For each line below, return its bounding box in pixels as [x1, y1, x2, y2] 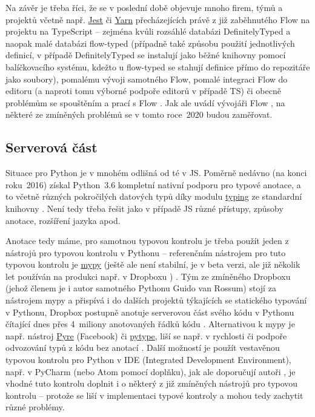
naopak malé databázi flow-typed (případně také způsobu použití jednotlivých [5, 36, 295, 49]
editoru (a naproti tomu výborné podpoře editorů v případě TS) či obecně [5, 84, 281, 97]
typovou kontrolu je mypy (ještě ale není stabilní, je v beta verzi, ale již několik [5, 258, 300, 271]
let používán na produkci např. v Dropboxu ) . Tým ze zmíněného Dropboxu [5, 270, 291, 282]
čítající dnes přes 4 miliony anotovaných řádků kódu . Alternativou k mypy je [5, 317, 295, 330]
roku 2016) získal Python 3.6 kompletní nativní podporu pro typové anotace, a [5, 178, 301, 191]
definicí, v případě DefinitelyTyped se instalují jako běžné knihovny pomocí [5, 49, 286, 61]
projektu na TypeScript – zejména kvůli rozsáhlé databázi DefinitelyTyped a [5, 25, 291, 38]
